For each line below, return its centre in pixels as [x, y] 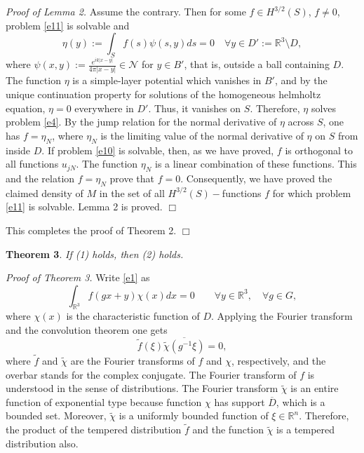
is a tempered [306, 430]
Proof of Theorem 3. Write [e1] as [78, 277]
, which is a [301, 401]
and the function [228, 430]
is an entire [315, 388]
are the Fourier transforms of [133, 361]
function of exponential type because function [104, 401]
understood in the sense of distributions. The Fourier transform [142, 388]
